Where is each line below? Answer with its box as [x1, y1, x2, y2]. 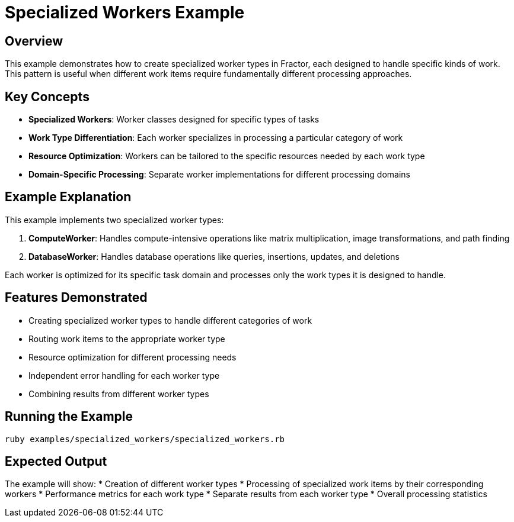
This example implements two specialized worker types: [5, 214, 224, 225]
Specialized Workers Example [5, 2, 245, 22]
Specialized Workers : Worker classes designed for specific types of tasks [28, 114, 320, 125]
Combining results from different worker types [28, 388, 209, 399]
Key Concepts [5, 89, 90, 104]
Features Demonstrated [5, 290, 148, 305]
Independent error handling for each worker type [28, 370, 220, 381]
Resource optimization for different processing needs [28, 352, 237, 362]
